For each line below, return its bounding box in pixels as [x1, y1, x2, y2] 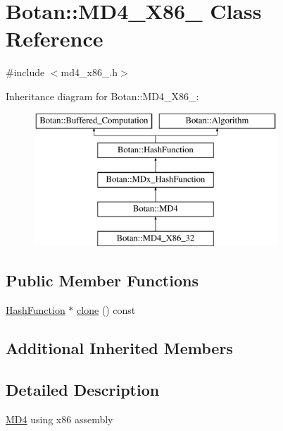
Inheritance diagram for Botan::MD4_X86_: [6, 88, 199, 103]
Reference [6, 24, 103, 53]
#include [6, 65, 45, 80]
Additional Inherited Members [6, 337, 233, 359]
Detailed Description [6, 379, 160, 401]
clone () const [77, 303, 136, 317]
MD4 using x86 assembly [6, 411, 113, 426]
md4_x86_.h [61, 65, 118, 80]
